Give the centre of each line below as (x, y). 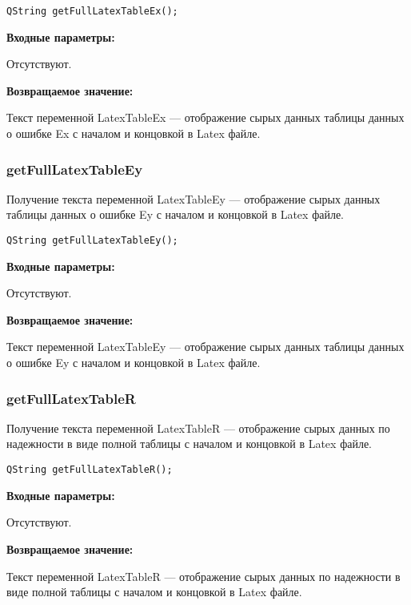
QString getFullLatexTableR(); (90, 470)
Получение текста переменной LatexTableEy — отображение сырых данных (194, 198)
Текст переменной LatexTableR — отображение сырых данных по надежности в (204, 576)
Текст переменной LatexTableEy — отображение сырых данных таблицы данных (205, 347)
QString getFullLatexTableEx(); (92, 11)
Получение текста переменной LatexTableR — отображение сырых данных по (198, 428)
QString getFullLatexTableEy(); (92, 241)
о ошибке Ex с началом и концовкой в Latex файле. (134, 133)
